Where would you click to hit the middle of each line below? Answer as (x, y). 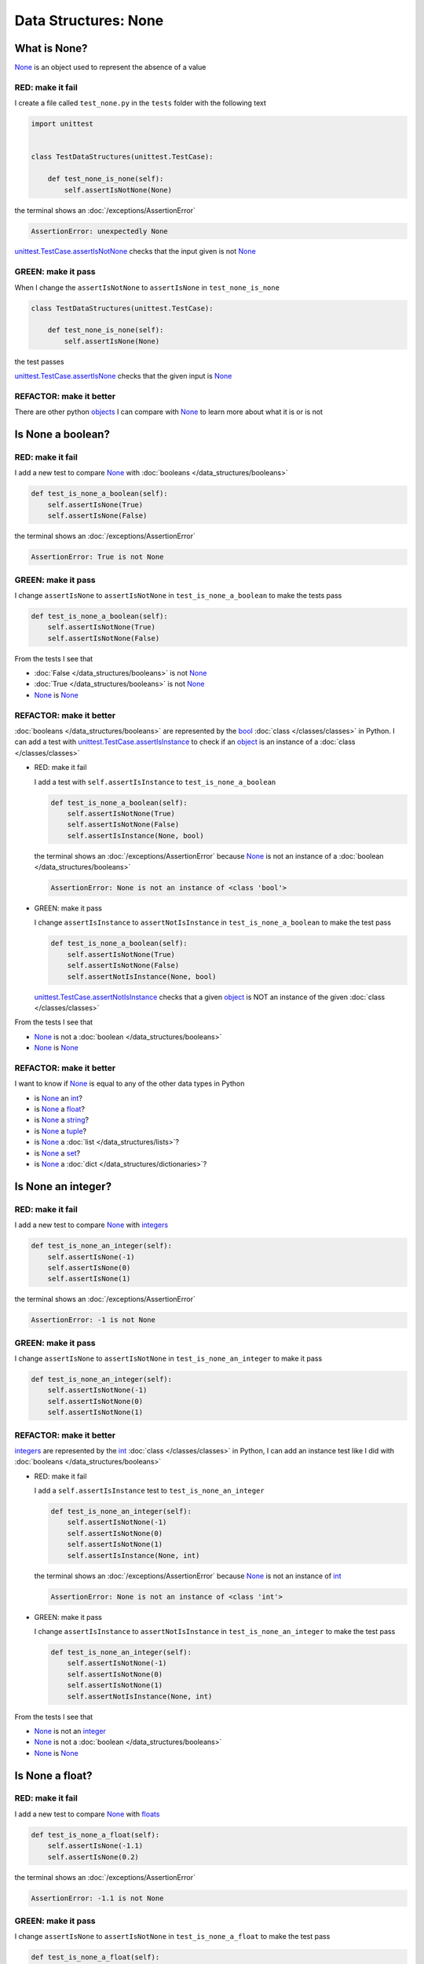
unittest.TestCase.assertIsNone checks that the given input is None (123, 376)
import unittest (62, 124)
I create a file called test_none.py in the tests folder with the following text (141, 103)
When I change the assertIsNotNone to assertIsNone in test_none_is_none (147, 288)
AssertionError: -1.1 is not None (97, 1898)
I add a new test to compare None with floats (87, 1814)
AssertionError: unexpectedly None (99, 231)
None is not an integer (70, 1731)
